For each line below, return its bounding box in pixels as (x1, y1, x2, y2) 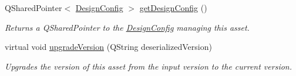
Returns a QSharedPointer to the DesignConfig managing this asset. (5, 21, 250, 33)
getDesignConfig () (139, 2, 207, 13)
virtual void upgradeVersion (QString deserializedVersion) (5, 41, 212, 53)
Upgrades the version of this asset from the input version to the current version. (5, 60, 292, 72)
